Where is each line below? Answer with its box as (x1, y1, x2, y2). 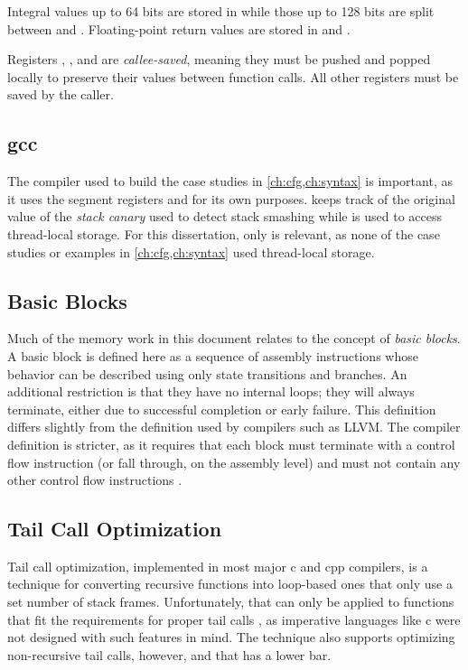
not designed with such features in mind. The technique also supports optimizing (7, 628, 455, 647)
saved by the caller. (7, 85, 114, 104)
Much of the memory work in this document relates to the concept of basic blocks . (7, 329, 461, 348)
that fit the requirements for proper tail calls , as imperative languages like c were (7, 610, 461, 628)
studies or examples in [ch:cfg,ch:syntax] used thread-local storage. (7, 242, 375, 261)
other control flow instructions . (7, 470, 183, 489)
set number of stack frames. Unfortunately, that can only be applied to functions (7, 592, 454, 611)
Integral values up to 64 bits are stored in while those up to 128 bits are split (7, 2, 435, 20)
